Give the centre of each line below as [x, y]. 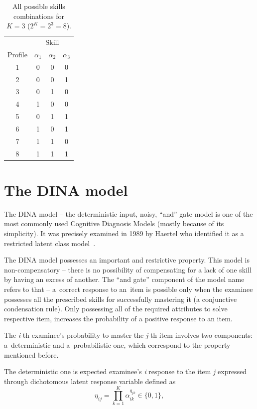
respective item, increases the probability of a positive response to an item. [118, 318]
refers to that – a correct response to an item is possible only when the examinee [128, 289]
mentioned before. [31, 354]
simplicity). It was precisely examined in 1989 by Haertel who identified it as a [124, 233]
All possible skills [39, 6]
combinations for [39, 16]
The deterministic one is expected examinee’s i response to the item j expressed [126, 371]
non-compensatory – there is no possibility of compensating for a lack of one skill [128, 269]
